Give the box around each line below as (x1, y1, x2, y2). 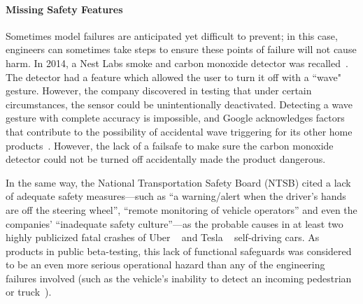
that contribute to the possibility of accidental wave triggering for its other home (6, 124, 353, 138)
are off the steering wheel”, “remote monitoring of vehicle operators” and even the (6, 202, 357, 217)
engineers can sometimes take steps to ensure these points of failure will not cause (6, 42, 357, 57)
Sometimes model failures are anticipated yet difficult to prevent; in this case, (6, 28, 338, 43)
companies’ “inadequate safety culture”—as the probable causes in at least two (6, 216, 343, 231)
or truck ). (6, 284, 52, 299)
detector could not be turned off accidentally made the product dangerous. (6, 152, 326, 166)
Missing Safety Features (6, 1, 123, 16)
